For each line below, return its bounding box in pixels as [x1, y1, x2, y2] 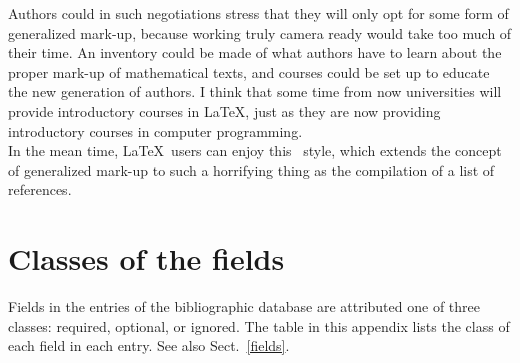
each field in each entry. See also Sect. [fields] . [8, 335, 290, 356]
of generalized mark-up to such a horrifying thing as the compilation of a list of [8, 159, 495, 180]
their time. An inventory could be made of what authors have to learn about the [8, 42, 502, 63]
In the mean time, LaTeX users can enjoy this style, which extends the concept [8, 140, 502, 161]
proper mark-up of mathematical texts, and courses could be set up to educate [8, 61, 490, 82]
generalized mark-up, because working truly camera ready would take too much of [8, 22, 512, 43]
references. [8, 179, 72, 200]
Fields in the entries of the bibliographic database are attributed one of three [8, 296, 480, 317]
